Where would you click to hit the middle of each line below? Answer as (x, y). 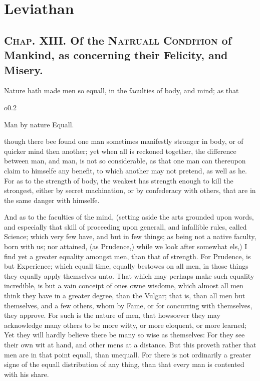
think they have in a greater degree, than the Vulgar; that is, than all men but (125, 296)
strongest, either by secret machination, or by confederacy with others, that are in (130, 190)
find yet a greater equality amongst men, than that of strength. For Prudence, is (127, 256)
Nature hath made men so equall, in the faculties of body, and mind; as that (121, 90)
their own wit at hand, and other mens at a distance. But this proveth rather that (130, 345)
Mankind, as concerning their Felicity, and (116, 55)
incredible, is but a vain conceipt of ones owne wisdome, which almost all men (124, 285)
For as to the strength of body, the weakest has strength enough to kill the (119, 180)
